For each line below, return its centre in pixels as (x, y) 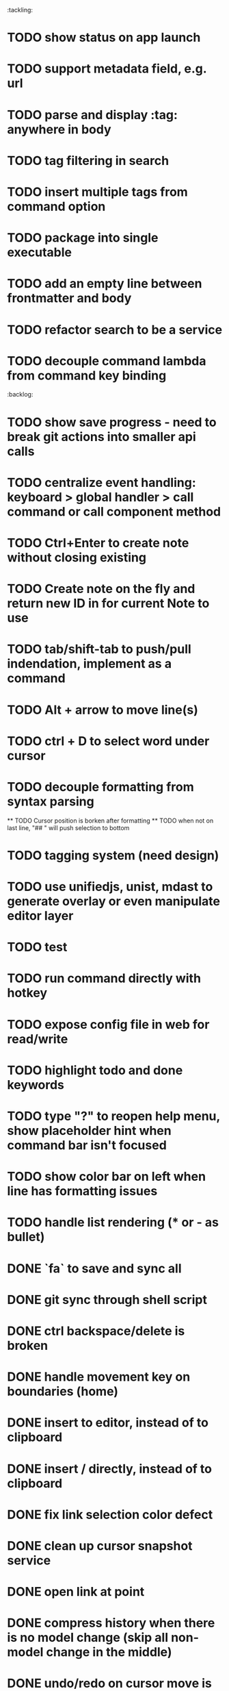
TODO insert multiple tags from (97, 192)
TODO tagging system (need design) (113, 855)
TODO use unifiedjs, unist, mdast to (110, 887)
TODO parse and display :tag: (92, 115)
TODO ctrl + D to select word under (108, 741)
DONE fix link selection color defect (110, 1515)
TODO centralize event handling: (102, 483)
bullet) (26, 1237)
